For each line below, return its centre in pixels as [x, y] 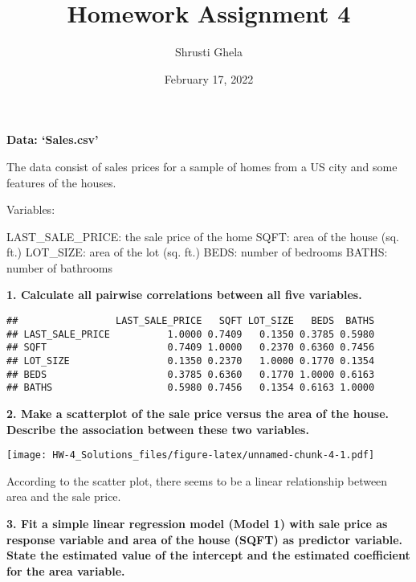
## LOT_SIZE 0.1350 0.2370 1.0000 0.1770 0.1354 [191, 361]
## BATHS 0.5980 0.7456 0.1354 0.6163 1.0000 [191, 388]
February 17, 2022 [209, 78]
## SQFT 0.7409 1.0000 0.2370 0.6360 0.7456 [191, 348]
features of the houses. [61, 182]
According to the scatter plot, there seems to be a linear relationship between [197, 480]
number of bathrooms [60, 267]
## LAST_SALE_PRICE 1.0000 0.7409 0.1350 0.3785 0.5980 [191, 334]
